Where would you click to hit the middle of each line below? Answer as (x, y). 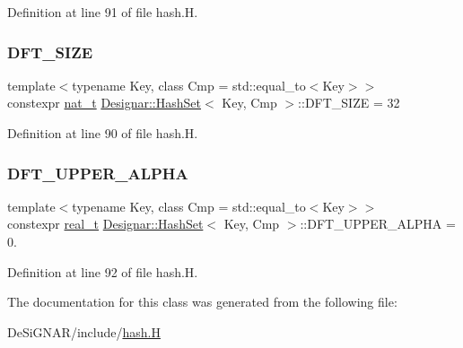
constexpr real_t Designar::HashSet (105, 224)
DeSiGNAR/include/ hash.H (84, 331)
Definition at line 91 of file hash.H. (103, 12)
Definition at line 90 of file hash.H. (103, 133)
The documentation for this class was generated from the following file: (202, 302)
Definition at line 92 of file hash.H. (103, 271)
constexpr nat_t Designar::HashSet (104, 103)
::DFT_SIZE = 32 (349, 103)
